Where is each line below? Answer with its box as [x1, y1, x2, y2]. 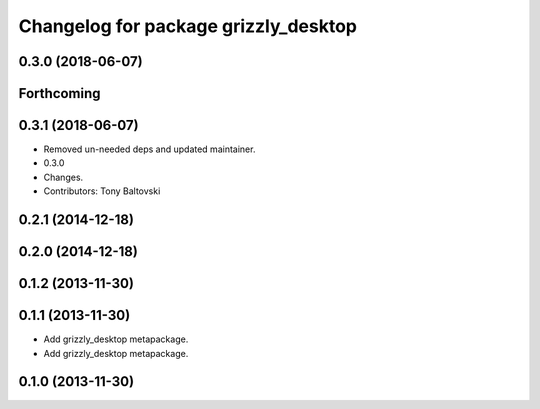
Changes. [43, 171, 84, 183]
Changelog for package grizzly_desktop [18, 15, 357, 37]
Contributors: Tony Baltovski [43, 185, 161, 197]
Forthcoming [18, 85, 101, 102]
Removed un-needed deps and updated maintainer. [43, 143, 256, 155]
